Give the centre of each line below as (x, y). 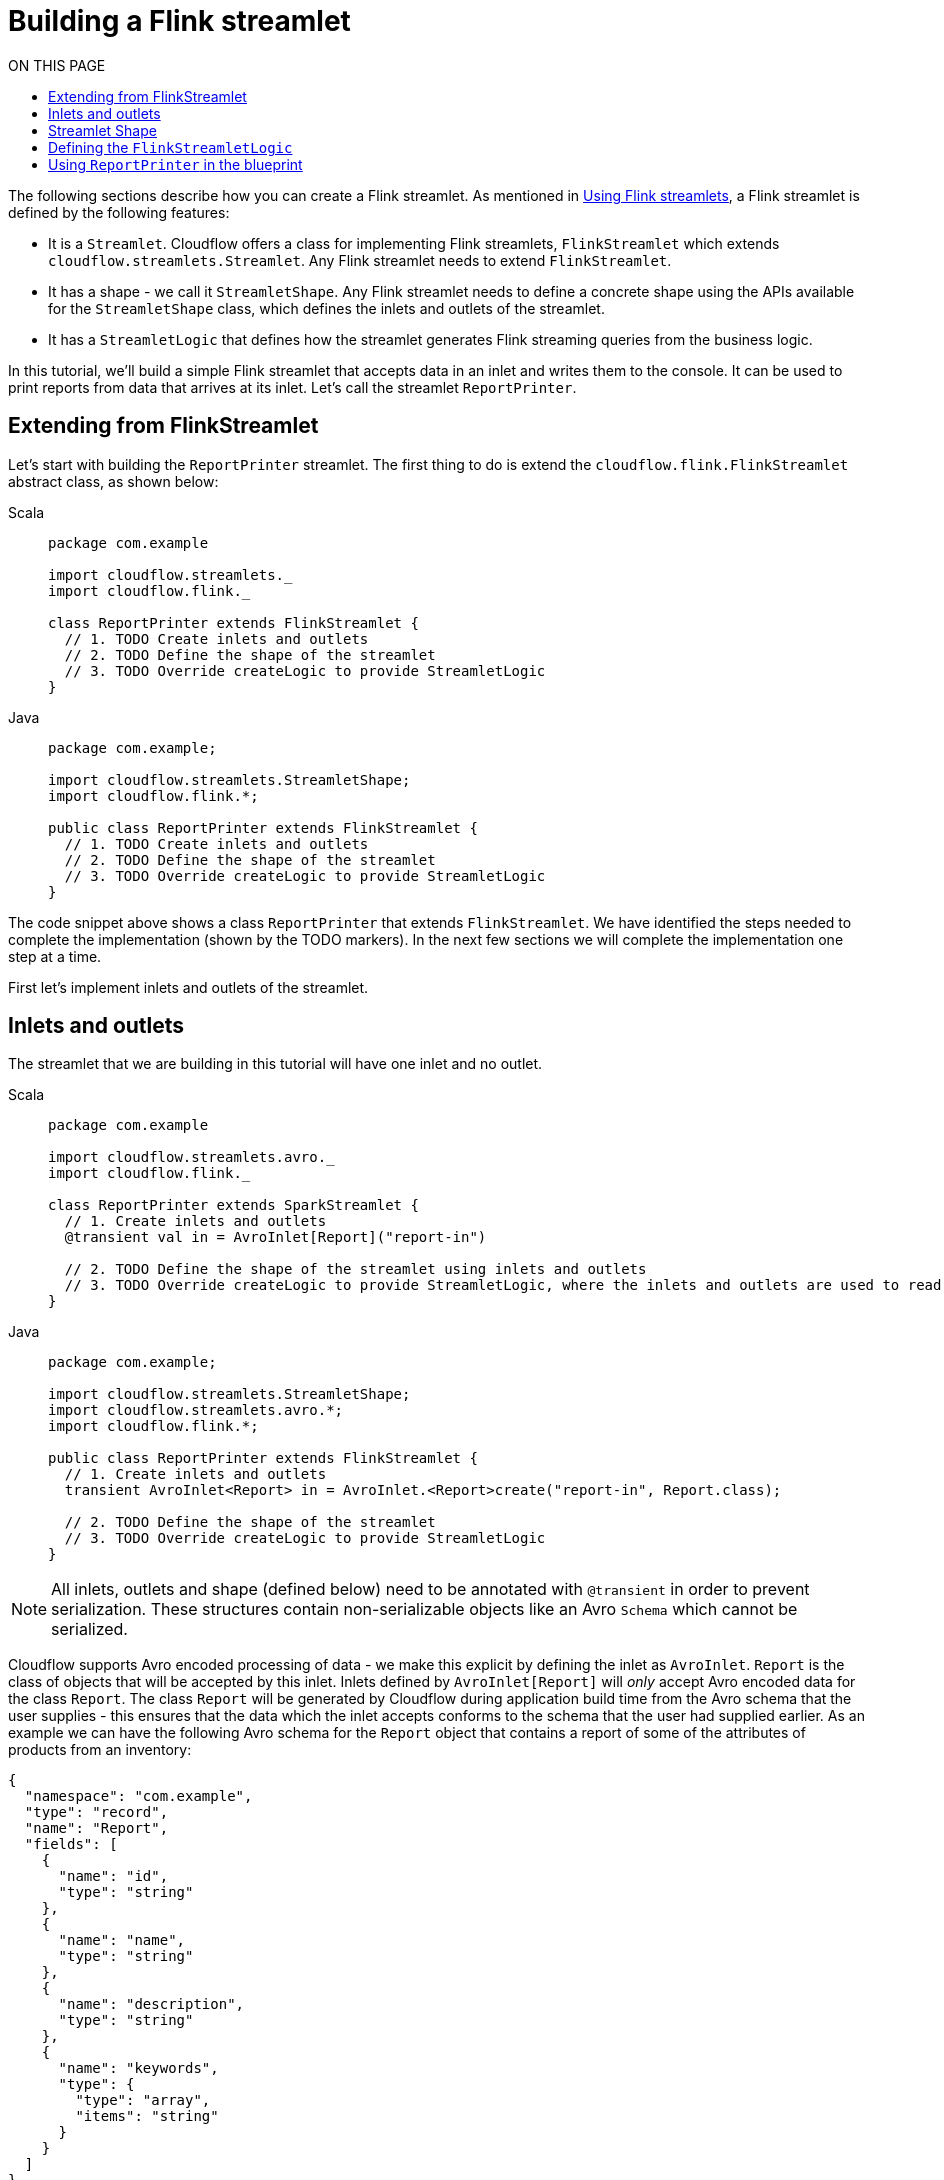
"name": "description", (151, 2004)
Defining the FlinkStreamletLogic (170, 147)
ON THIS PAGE (57, 65)
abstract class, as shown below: (113, 481)
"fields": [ (71, 1844)
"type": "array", (143, 2100)
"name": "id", (113, 1876)
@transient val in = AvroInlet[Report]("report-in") (275, 1237)
